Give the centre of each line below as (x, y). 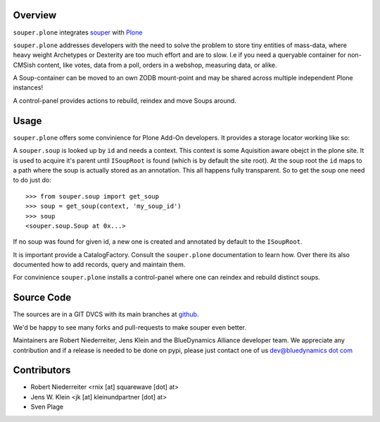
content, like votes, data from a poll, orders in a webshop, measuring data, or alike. (157, 65)
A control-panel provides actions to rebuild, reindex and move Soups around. (125, 100)
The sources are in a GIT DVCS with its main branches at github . (106, 314)
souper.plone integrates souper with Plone (78, 32)
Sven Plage (47, 407)
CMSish (24, 65)
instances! (28, 87)
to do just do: (32, 180)
